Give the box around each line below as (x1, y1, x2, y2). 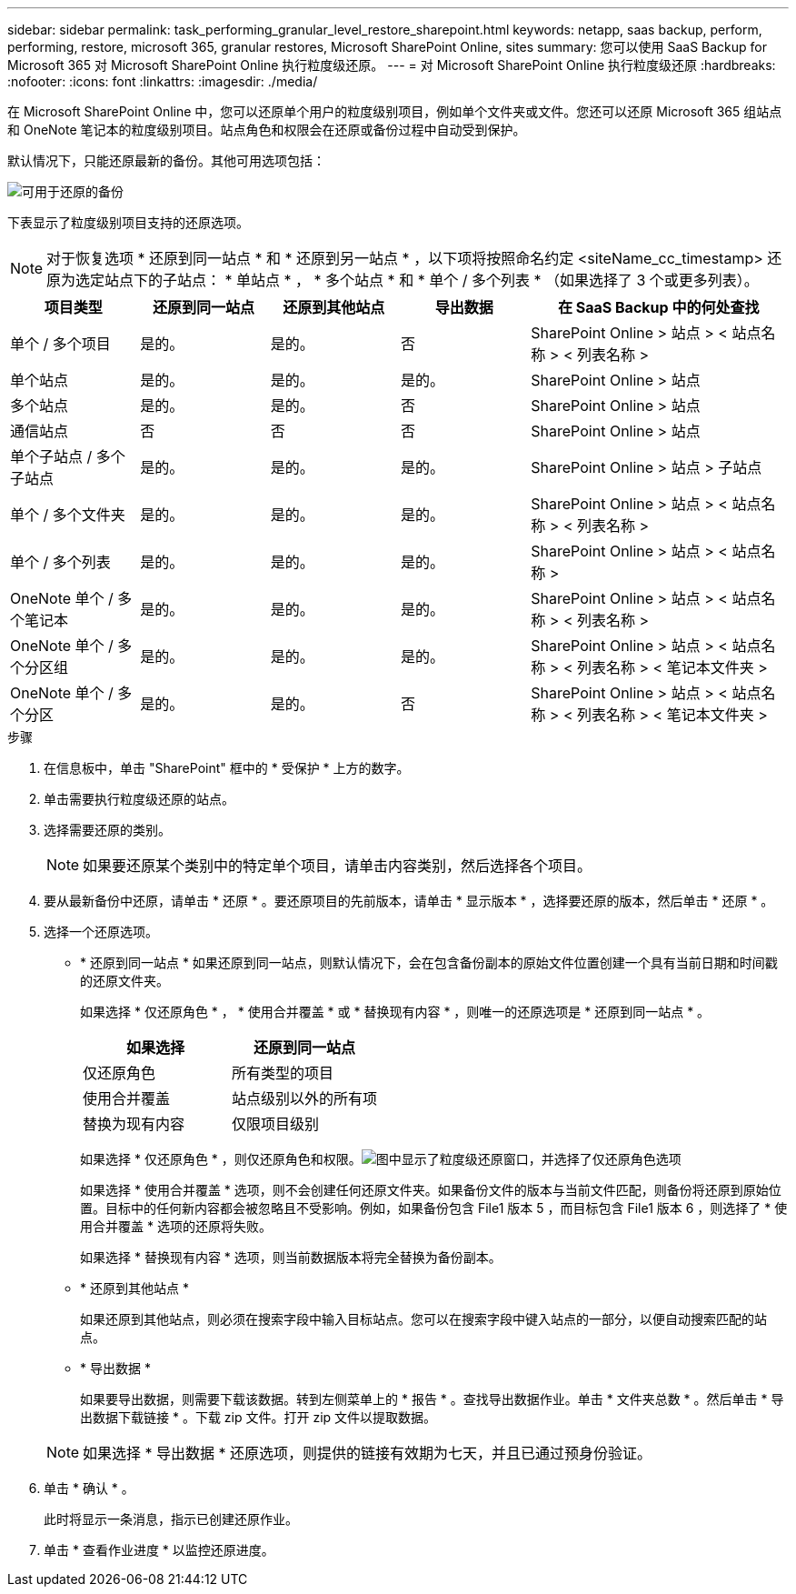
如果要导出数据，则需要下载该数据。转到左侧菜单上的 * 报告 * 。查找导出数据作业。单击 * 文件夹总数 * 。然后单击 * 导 (80, 1391, 784, 1407)
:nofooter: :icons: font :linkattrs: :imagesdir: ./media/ (7, 74, 318, 89)
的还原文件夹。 (80, 973, 169, 988)
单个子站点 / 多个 (10, 447, 125, 466)
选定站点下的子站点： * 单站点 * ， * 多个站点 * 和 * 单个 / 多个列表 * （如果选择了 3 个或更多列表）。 (75, 271, 759, 289)
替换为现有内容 (83, 1115, 185, 1133)
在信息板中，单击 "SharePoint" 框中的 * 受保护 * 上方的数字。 (44, 760, 410, 776)
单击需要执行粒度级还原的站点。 (44, 791, 234, 807)
